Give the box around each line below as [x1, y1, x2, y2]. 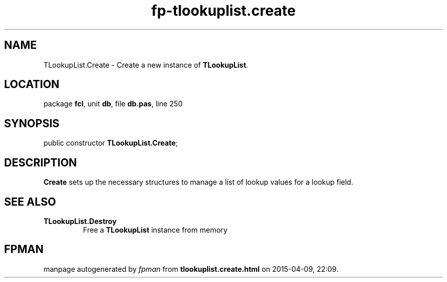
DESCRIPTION [4, 156, 77, 169]
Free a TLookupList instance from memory [83, 225, 228, 234]
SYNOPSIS [4, 117, 60, 130]
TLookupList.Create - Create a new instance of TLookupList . [43, 60, 249, 69]
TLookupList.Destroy [43, 216, 117, 225]
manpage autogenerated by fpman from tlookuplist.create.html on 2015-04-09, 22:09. [43, 264, 339, 273]
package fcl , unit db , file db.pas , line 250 [43, 99, 183, 108]
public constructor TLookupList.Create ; [43, 138, 178, 148]
